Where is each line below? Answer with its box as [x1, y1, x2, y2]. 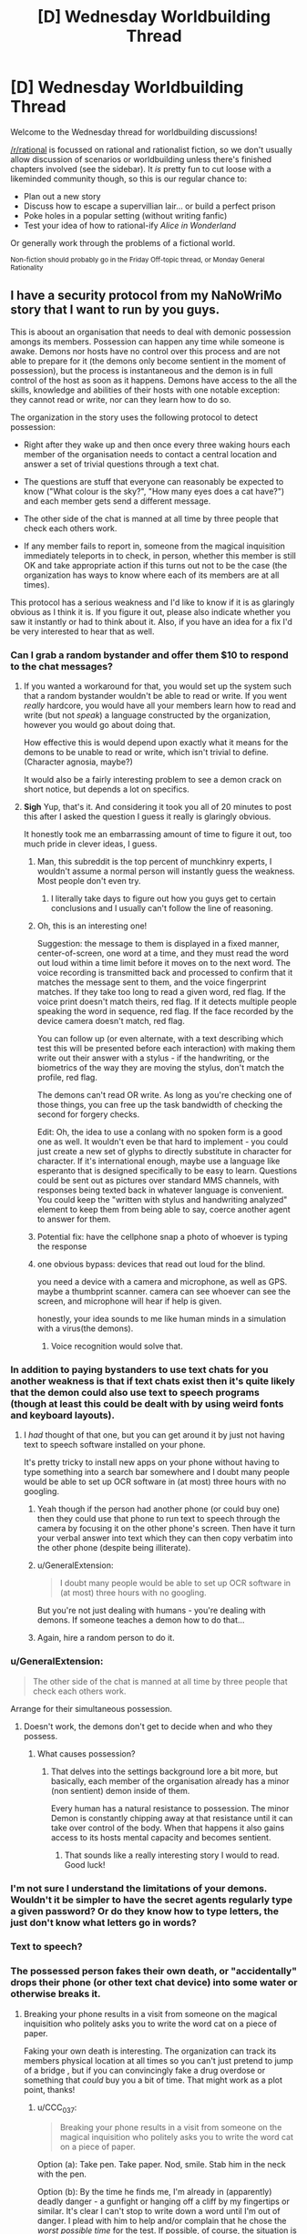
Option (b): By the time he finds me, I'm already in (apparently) [36, 2186, 272, 2197]
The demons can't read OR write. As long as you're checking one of [36, 1090, 292, 1101]
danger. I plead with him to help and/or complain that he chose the [36, 2215, 287, 2226]
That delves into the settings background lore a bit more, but [50, 1766, 279, 1777]
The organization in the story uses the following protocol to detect [10, 412, 259, 423]
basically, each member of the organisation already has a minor [50, 1775, 290, 1787]
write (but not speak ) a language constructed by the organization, [23, 710, 271, 721]
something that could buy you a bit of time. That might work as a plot [23, 2075, 283, 2085]
